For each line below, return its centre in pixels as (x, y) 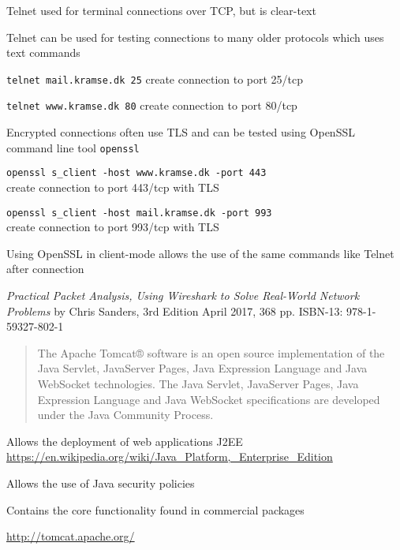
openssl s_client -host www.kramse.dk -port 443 (136, 173)
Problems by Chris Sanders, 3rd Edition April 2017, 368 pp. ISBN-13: (175, 311)
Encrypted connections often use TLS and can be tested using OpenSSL (181, 132)
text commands (43, 52)
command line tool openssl (73, 147)
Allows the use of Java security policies (101, 483)
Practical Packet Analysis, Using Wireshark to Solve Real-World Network (183, 296)
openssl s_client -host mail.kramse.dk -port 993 (139, 213)
